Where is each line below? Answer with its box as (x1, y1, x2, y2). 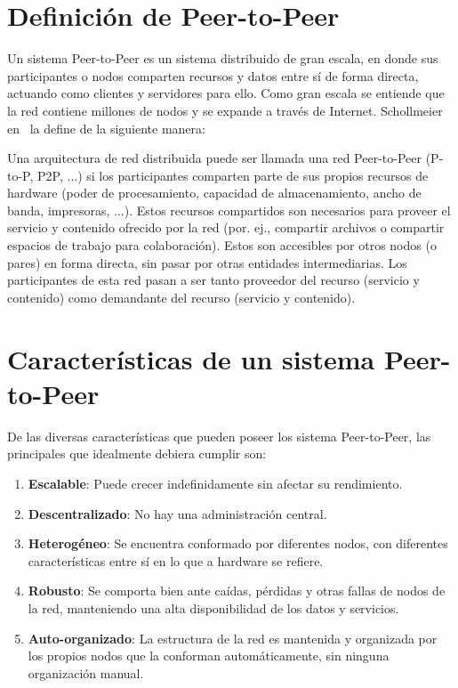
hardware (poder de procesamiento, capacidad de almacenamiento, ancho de (7, 183, 422, 202)
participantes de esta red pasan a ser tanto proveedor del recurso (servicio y (7, 271, 420, 289)
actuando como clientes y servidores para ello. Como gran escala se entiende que (7, 84, 445, 102)
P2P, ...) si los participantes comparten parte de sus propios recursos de (37, 166, 429, 184)
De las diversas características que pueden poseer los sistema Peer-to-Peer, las (7, 426, 431, 445)
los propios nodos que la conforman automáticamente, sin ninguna (28, 646, 390, 665)
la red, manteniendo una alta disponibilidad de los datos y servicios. (28, 598, 399, 617)
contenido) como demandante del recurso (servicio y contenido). (7, 287, 356, 306)
